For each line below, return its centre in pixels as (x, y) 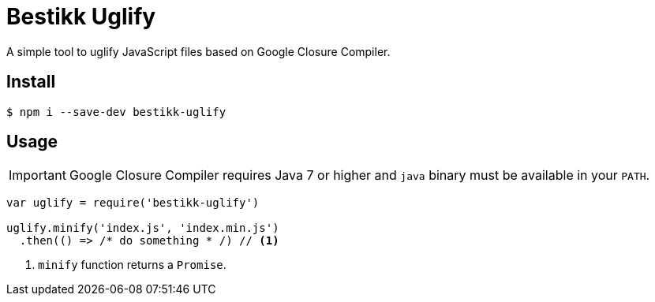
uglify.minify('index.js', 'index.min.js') (143, 228)
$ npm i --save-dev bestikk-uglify (116, 112)
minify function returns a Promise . (132, 265)
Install (31, 82)
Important (37, 175)
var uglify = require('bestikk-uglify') (133, 203)
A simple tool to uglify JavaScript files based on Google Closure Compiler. (198, 51)
